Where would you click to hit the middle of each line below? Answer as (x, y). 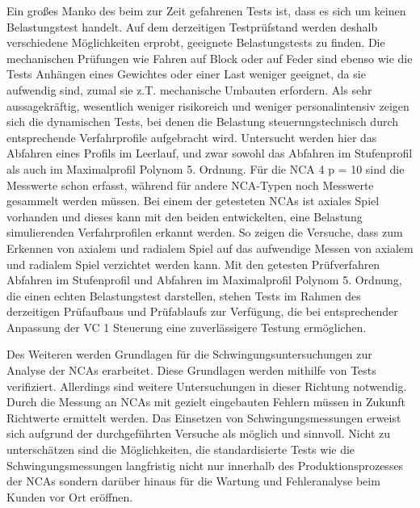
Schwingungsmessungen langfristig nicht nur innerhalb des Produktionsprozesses (205, 465)
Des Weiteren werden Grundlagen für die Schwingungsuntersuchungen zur (189, 354)
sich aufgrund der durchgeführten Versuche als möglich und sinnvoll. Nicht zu (198, 433)
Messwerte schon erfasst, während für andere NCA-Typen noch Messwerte (190, 185)
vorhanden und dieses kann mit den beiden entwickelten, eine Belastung (185, 216)
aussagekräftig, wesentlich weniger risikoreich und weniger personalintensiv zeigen (208, 105)
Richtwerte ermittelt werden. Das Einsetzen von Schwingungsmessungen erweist (204, 417)
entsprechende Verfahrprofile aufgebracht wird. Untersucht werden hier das (192, 137)
